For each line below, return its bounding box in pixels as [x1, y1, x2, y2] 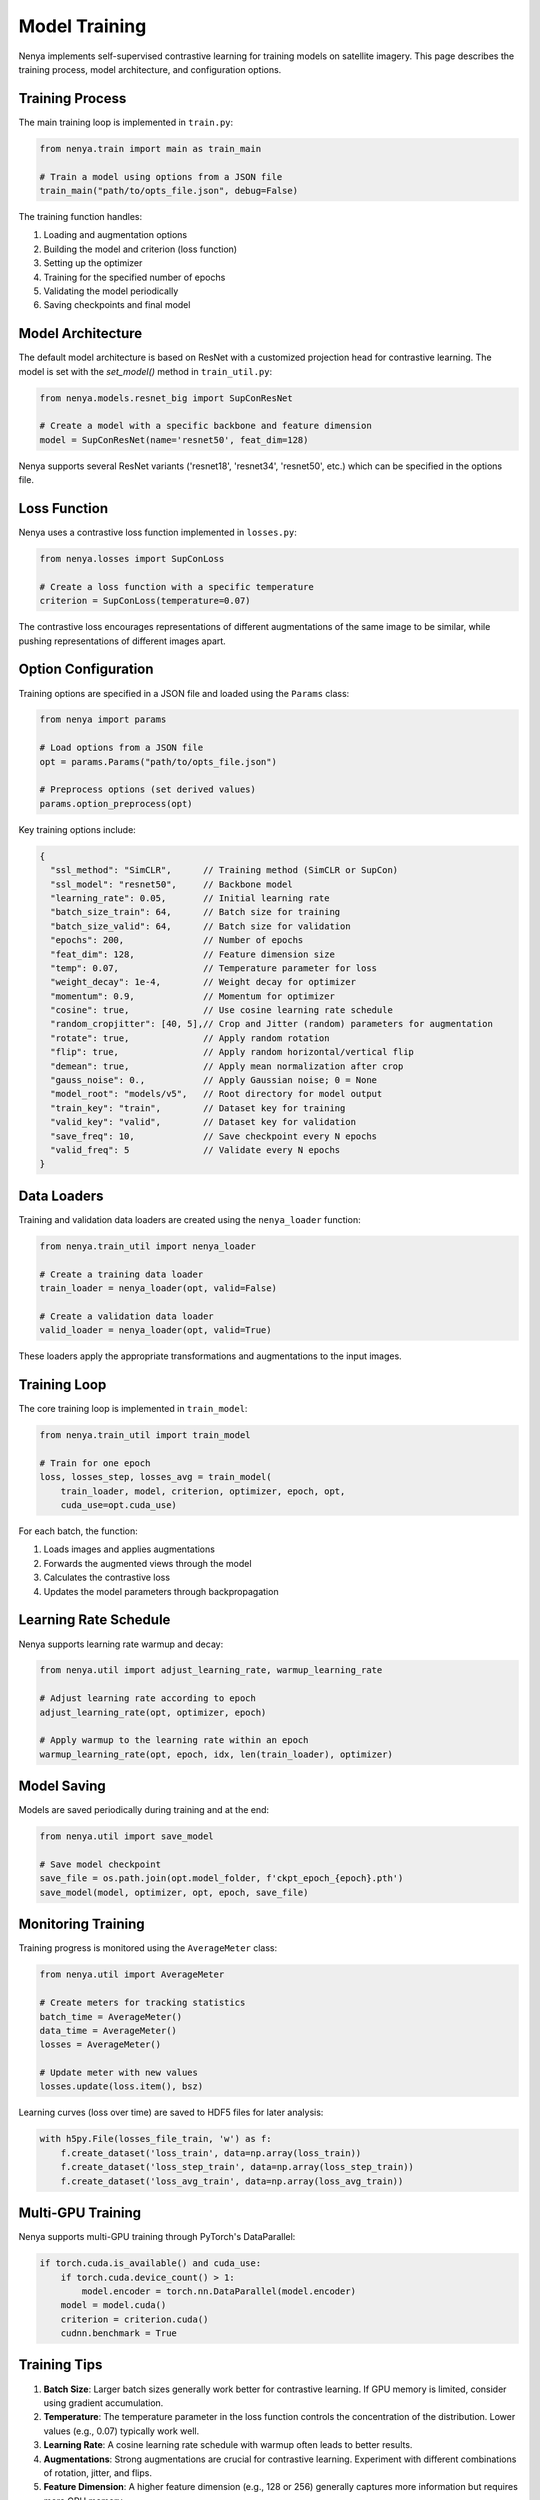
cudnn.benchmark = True [60, 2328, 177, 2339]
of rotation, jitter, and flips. [43, 2466, 152, 2479]
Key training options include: [18, 823, 137, 835]
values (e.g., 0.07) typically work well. [43, 2425, 200, 2437]
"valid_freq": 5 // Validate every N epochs [50, 1145, 341, 1155]
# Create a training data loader [39, 1268, 204, 1280]
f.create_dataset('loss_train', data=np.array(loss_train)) [60, 2147, 362, 2159]
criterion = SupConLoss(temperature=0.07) [39, 595, 251, 607]
